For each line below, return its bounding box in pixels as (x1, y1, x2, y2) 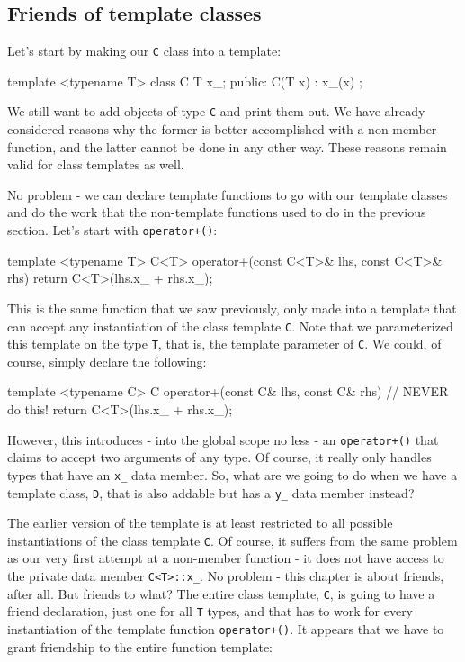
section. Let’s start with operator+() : (7, 221, 218, 240)
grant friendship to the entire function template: (7, 637, 273, 656)
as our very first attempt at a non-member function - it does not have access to (7, 549, 444, 567)
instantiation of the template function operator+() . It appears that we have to (7, 619, 444, 638)
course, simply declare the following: (7, 351, 207, 370)
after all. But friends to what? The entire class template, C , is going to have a (7, 584, 435, 603)
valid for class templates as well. (7, 155, 184, 174)
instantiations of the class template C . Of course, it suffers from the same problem (7, 531, 458, 549)
